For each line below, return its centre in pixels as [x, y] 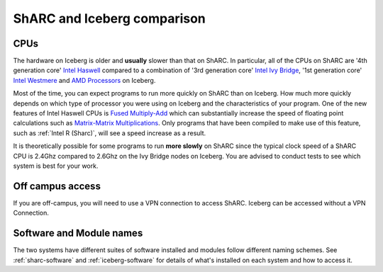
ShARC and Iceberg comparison [109, 18]
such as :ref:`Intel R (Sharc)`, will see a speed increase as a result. [110, 133]
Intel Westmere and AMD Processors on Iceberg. [84, 80]
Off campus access [57, 186]
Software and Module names [78, 233]
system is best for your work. [56, 166]
